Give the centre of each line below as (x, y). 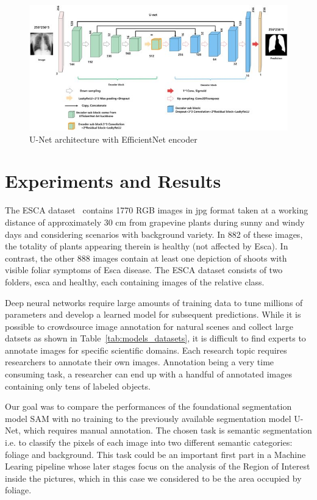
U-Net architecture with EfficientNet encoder (113, 139)
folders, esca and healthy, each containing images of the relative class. (135, 281)
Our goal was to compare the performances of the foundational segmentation (148, 406)
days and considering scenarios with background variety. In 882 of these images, (154, 234)
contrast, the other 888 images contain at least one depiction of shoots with (146, 258)
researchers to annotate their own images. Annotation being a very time (140, 362)
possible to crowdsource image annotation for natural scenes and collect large (149, 326)
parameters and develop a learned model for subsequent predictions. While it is (153, 314)
